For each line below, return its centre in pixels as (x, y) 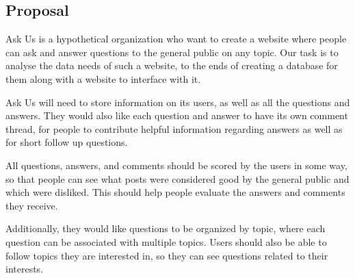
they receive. (32, 205)
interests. (25, 269)
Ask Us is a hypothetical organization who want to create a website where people (176, 39)
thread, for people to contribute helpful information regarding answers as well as (174, 128)
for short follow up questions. (67, 142)
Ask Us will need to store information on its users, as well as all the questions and (178, 102)
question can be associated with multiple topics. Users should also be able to (166, 241)
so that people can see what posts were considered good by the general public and (177, 178)
